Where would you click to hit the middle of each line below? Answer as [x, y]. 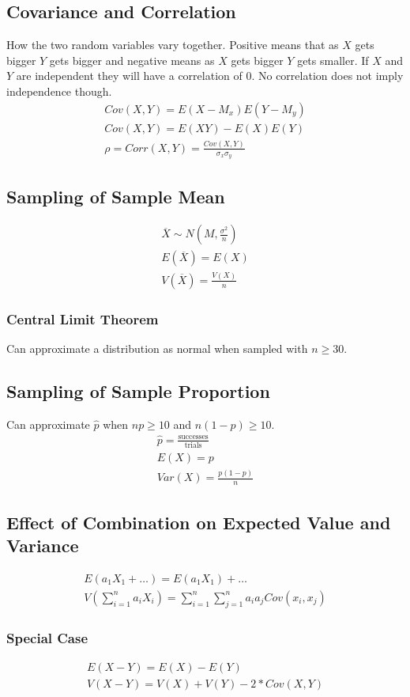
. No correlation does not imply [327, 76]
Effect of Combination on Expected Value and [199, 522]
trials [193, 445]
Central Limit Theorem [83, 318]
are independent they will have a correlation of [129, 76]
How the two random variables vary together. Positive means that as [173, 45]
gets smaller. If [333, 60]
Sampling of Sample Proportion [138, 391]
